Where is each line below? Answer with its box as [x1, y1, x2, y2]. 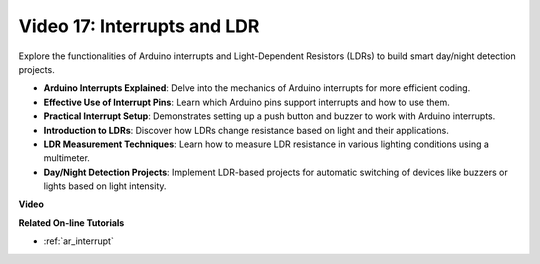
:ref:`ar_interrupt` [43, 235, 114, 247]
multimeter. [43, 152, 90, 164]
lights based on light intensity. [43, 180, 167, 192]
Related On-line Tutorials [18, 216, 125, 229]
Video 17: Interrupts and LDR [18, 15, 260, 37]
